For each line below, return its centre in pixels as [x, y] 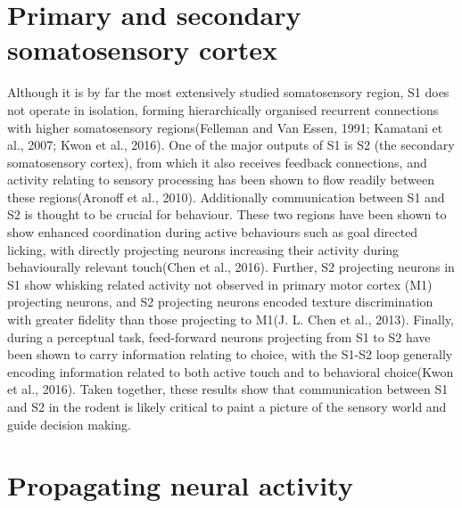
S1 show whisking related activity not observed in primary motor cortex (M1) [220, 284]
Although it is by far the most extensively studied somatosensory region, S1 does [228, 92]
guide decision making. [69, 424]
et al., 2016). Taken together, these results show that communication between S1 [228, 389]
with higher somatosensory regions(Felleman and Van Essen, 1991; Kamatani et [225, 127]
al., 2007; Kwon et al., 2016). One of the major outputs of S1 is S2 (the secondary [231, 145]
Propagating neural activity [180, 485]
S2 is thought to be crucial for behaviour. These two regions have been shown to [227, 214]
